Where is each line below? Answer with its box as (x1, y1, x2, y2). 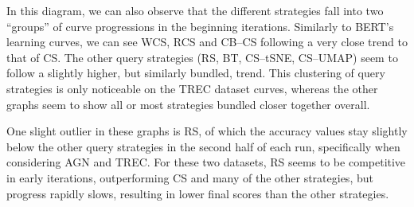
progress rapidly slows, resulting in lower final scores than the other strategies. (6, 185, 389, 201)
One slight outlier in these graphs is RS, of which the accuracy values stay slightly (6, 123, 408, 139)
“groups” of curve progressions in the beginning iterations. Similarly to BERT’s (6, 18, 394, 34)
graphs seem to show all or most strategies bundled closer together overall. (6, 96, 370, 112)
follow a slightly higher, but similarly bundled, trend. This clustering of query (6, 64, 385, 81)
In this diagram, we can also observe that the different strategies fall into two (6, 2, 384, 18)
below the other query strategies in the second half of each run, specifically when (6, 138, 400, 154)
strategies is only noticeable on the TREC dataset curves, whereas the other (6, 80, 378, 96)
